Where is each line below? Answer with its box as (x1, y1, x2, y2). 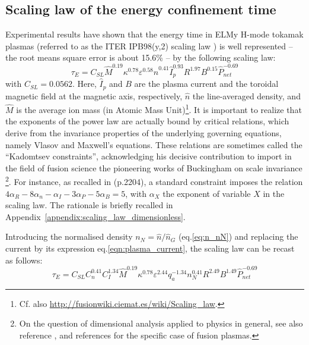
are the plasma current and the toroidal (134, 77, 279, 90)
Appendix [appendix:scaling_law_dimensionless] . (5, 210, 186, 222)
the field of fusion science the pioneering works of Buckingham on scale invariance (5, 161, 302, 174)
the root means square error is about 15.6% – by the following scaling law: (5, 51, 276, 64)
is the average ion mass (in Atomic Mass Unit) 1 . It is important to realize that (16, 102, 302, 115)
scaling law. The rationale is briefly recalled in (5, 199, 173, 211)
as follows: (5, 253, 43, 266)
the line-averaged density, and (192, 89, 301, 102)
